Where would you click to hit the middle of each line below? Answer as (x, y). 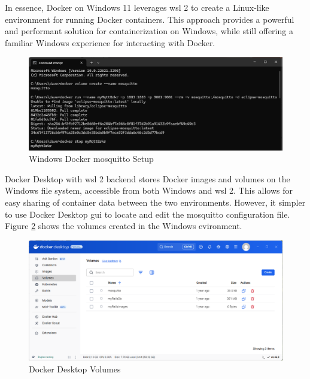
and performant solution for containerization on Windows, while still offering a (149, 31)
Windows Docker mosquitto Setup (91, 159)
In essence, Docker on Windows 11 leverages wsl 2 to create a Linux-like (137, 7)
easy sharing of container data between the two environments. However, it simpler (155, 202)
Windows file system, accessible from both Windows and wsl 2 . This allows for (149, 190)
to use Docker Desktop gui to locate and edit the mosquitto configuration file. (148, 214)
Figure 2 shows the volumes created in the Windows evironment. (124, 226)
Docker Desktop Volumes (75, 369)
